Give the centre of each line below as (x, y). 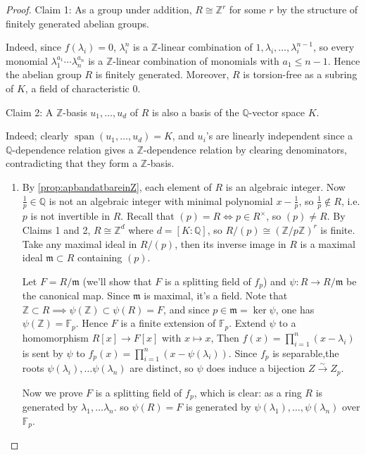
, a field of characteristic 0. (83, 88)
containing (100, 257)
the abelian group (44, 74)
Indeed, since (34, 47)
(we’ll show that (117, 281)
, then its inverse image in (231, 243)
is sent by (43, 353)
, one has (295, 309)
